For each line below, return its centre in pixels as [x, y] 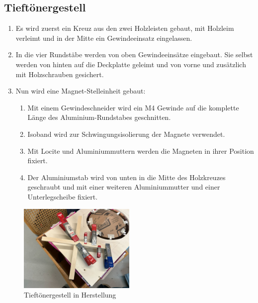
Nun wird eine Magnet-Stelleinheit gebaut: [81, 91]
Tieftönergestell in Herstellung [70, 295]
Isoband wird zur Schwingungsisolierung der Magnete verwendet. [126, 134]
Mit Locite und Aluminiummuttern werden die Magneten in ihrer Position [141, 151]
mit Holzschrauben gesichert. [60, 74]
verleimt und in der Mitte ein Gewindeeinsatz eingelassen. [104, 38]
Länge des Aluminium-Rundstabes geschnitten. [99, 117]
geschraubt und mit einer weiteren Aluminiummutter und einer [124, 187]
